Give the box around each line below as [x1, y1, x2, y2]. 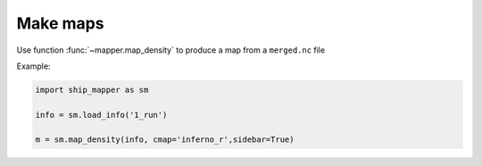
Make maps [16, 13, 104, 33]
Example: [16, 61, 51, 71]
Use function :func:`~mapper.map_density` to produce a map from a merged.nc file [16, 45, 326, 55]
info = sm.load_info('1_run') [35, 110, 168, 120]
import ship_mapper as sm [35, 85, 149, 95]
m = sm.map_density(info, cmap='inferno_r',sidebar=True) [35, 135, 295, 145]
